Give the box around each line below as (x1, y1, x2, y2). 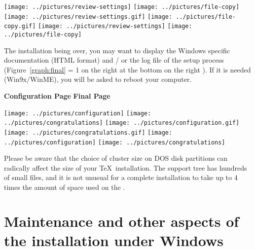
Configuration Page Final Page (4, 91, 110, 101)
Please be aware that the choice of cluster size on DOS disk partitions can (4, 153, 228, 163)
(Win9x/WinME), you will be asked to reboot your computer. (4, 74, 192, 84)
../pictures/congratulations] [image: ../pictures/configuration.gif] (4, 119, 240, 127)
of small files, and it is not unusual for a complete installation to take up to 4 (4, 172, 238, 182)
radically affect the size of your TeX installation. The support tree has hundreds (4, 162, 247, 173)
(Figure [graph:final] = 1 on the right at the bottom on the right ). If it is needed (4, 64, 251, 74)
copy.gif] (4, 23, 36, 30)
